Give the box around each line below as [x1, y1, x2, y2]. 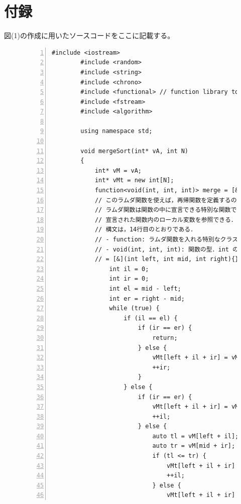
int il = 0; [109, 265, 149, 273]
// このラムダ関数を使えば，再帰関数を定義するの [94, 196, 237, 204]
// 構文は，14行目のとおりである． [94, 226, 197, 233]
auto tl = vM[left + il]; [152, 432, 239, 440]
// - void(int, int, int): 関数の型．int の [94, 245, 239, 253]
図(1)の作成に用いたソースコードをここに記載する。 [4, 30, 175, 41]
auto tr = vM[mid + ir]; [152, 442, 235, 450]
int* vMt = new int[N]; [94, 177, 174, 184]
